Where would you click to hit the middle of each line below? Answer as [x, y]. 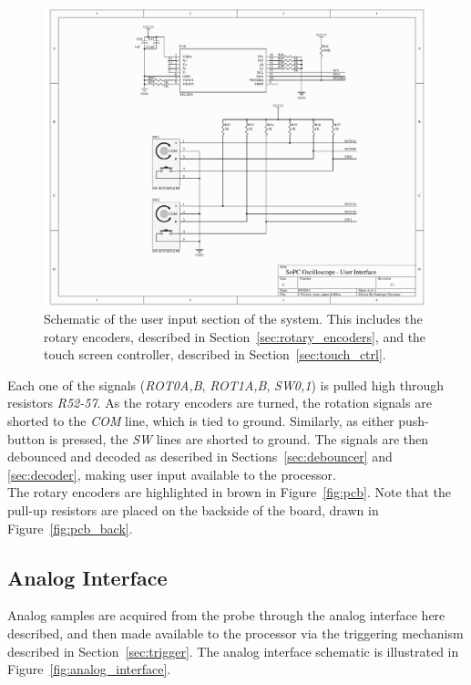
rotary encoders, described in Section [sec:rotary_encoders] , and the [235, 336]
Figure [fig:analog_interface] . [89, 669]
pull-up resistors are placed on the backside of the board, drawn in [193, 510]
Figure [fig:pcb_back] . [70, 528]
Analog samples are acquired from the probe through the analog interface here [226, 615]
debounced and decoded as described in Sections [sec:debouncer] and [200, 457]
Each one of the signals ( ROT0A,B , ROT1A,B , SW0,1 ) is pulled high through [226, 384]
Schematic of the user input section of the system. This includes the [233, 319]
